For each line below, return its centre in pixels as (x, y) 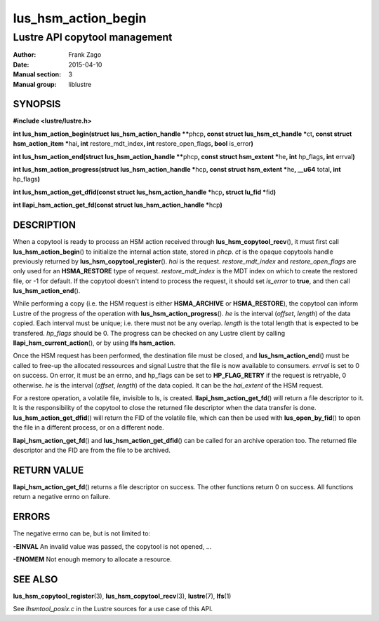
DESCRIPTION (45, 225)
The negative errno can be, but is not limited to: (82, 533)
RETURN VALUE (48, 470)
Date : (21, 64)
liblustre (80, 84)
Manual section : (37, 74)
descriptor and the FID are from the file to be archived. (92, 450)
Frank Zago (85, 55)
